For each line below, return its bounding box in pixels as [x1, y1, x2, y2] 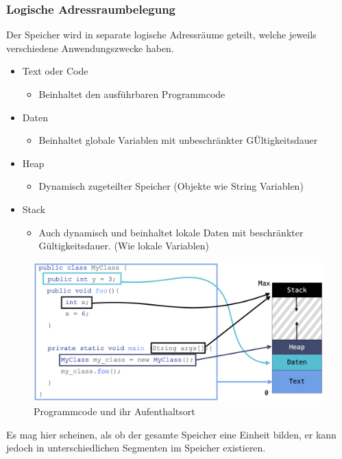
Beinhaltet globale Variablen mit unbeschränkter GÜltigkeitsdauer [38, 133, 318, 147]
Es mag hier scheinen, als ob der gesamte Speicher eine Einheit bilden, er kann [6, 427, 337, 441]
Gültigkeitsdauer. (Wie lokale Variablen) [38, 238, 209, 253]
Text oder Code [22, 64, 88, 78]
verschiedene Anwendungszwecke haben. [6, 40, 174, 55]
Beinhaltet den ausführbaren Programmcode [38, 87, 225, 101]
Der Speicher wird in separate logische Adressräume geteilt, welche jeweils [6, 27, 317, 42]
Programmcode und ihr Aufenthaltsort [34, 404, 195, 419]
